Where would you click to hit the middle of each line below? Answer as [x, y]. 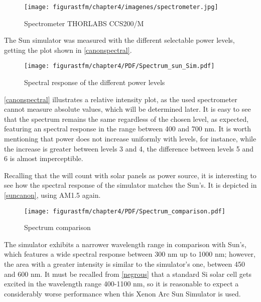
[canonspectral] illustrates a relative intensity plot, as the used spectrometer [121, 99]
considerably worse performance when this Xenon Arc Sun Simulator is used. [122, 293]
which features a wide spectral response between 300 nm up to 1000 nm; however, [130, 254]
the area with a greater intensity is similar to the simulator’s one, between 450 [125, 264]
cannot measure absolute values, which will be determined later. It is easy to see [127, 109]
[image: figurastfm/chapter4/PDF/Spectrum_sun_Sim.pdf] [119, 66]
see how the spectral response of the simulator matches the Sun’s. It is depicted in [130, 185]
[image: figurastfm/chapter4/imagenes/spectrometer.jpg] [121, 7]
